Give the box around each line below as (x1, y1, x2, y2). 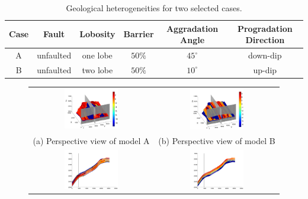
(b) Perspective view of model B (158, 134, 275, 146)
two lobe (82, 63, 113, 76)
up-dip (253, 63, 277, 76)
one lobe (82, 49, 113, 61)
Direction (245, 34, 285, 46)
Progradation (237, 22, 293, 34)
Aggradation (166, 22, 219, 34)
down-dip (248, 49, 282, 61)
